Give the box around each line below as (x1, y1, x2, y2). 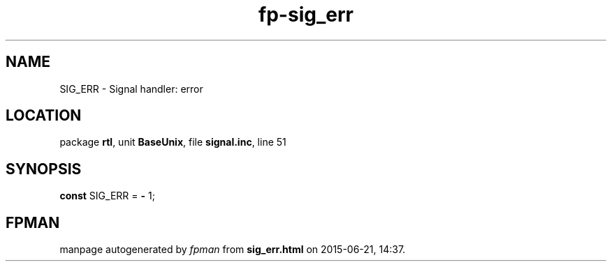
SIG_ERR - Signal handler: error (59, 82, 203, 95)
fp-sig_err (258, 3, 354, 26)
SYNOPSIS (6, 160, 82, 178)
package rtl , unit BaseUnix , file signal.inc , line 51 (59, 136, 286, 148)
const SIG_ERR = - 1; (59, 190, 155, 202)
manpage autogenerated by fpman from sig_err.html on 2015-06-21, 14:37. (59, 243, 406, 256)
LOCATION (6, 107, 82, 125)
